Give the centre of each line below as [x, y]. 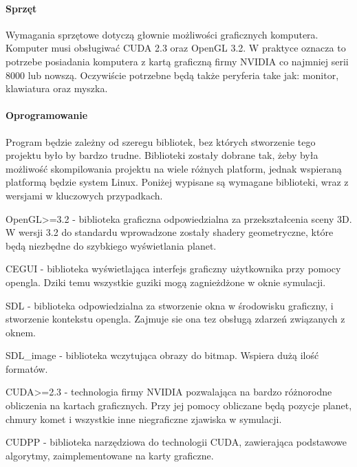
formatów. [27, 368]
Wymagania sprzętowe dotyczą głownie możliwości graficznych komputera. [162, 34]
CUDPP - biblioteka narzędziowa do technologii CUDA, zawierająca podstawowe [176, 442]
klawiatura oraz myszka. [57, 88]
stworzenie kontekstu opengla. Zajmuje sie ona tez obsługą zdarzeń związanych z [175, 319]
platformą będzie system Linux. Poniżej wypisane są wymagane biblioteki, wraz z [177, 182]
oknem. [21, 332]
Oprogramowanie [47, 115]
